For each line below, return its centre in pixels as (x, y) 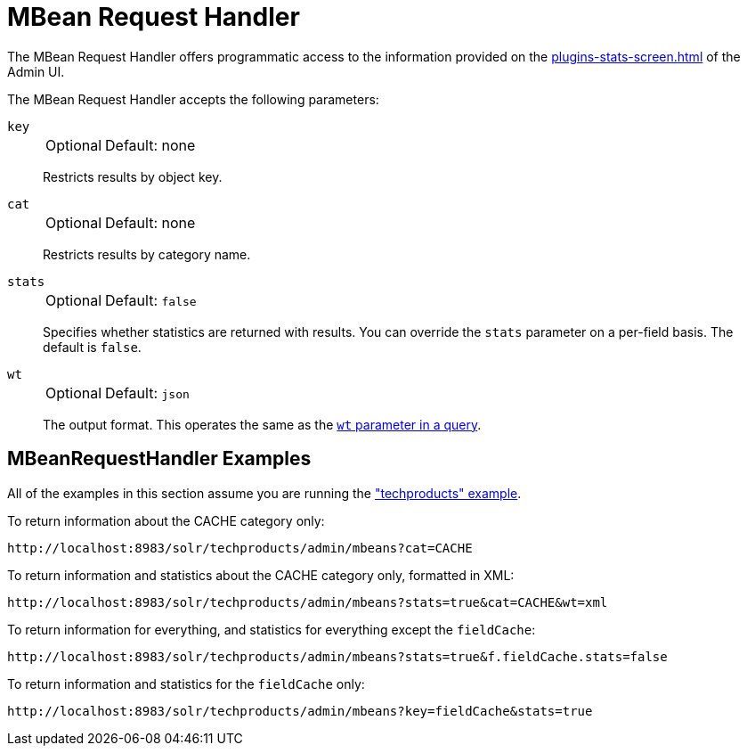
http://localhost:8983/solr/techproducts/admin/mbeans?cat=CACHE (240, 548)
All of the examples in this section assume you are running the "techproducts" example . (264, 493)
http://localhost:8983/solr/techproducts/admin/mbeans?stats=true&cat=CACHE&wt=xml (308, 602)
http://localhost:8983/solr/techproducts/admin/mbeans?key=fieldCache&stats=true (300, 711)
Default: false (151, 300)
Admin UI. (36, 71)
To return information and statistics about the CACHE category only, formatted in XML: (261, 575)
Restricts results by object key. (133, 176)
